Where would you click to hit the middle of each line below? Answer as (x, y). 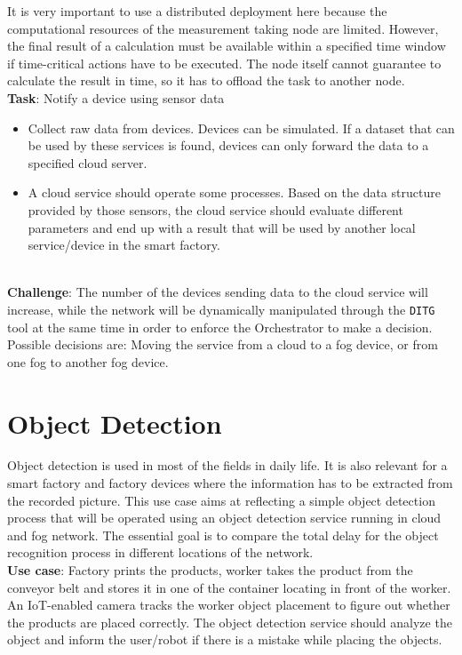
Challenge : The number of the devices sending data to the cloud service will (218, 292)
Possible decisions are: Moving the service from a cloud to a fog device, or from (223, 344)
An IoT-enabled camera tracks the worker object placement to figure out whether (229, 605)
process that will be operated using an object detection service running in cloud (224, 518)
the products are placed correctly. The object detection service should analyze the (230, 622)
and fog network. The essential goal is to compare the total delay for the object (223, 535)
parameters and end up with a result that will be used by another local (222, 227)
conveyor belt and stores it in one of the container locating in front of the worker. (229, 587)
